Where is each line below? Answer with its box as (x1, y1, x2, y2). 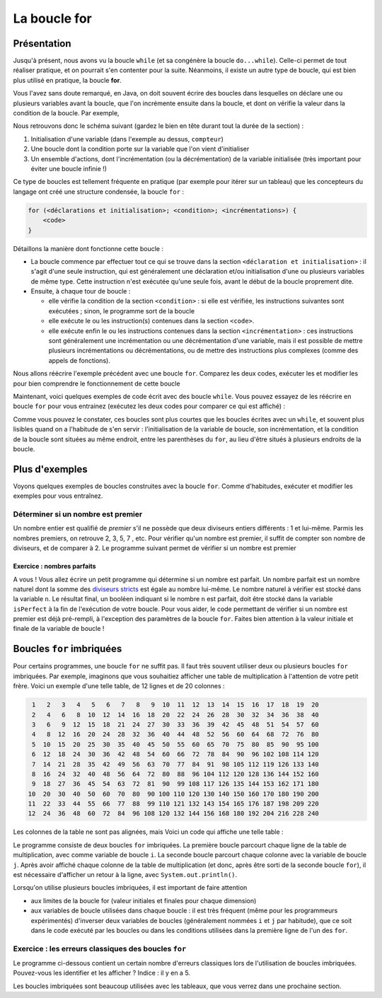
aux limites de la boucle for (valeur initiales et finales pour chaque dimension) (30, 896, 257, 905)
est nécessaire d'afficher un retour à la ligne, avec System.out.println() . (13, 871, 238, 878)
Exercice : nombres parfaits (13, 562, 96, 571)
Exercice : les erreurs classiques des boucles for (13, 944, 187, 953)
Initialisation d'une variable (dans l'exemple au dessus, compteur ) (30, 134, 224, 143)
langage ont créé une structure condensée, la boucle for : (13, 187, 184, 196)
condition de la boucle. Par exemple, (13, 109, 120, 117)
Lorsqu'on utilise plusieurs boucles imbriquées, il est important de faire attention (13, 883, 248, 892)
